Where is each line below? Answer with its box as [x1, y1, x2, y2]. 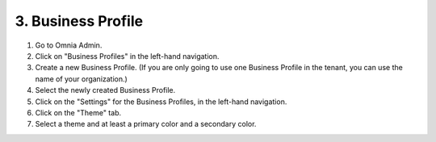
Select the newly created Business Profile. [35, 86, 176, 95]
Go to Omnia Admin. [35, 40, 103, 50]
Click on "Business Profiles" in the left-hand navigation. [35, 51, 220, 61]
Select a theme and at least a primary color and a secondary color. [35, 119, 257, 129]
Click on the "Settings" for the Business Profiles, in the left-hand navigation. [35, 97, 287, 106]
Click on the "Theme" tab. [35, 107, 121, 117]
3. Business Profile [15, 12, 144, 30]
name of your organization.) [35, 73, 128, 84]
